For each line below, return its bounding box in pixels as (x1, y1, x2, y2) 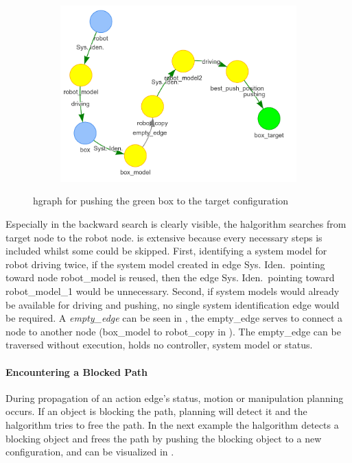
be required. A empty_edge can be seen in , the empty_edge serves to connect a (5, 311, 343, 325)
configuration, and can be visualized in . (5, 444, 174, 459)
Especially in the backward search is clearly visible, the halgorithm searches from (5, 216, 347, 230)
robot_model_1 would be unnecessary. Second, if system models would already (5, 283, 340, 298)
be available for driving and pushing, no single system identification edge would (5, 297, 340, 311)
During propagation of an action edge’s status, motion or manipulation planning (5, 390, 344, 405)
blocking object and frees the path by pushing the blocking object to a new (5, 431, 322, 445)
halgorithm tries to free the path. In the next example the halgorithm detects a (5, 417, 339, 431)
